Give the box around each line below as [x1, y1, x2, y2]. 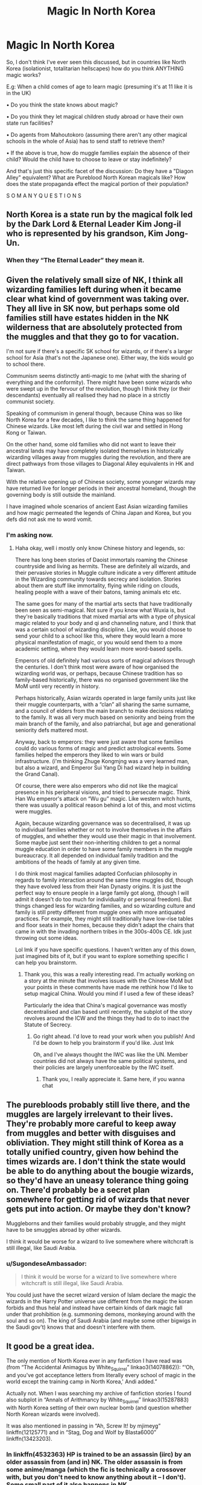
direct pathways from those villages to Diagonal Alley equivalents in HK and [6, 460, 194, 468]
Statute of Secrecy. [24, 1021, 72, 1028]
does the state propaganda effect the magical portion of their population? [6, 180, 189, 187]
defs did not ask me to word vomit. [6, 516, 92, 523]
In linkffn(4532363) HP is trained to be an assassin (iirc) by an [6, 1450, 191, 1458]
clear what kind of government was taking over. [6, 294, 189, 304]
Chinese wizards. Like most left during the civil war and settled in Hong [6, 423, 183, 430]
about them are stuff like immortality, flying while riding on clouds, [14, 582, 180, 589]
